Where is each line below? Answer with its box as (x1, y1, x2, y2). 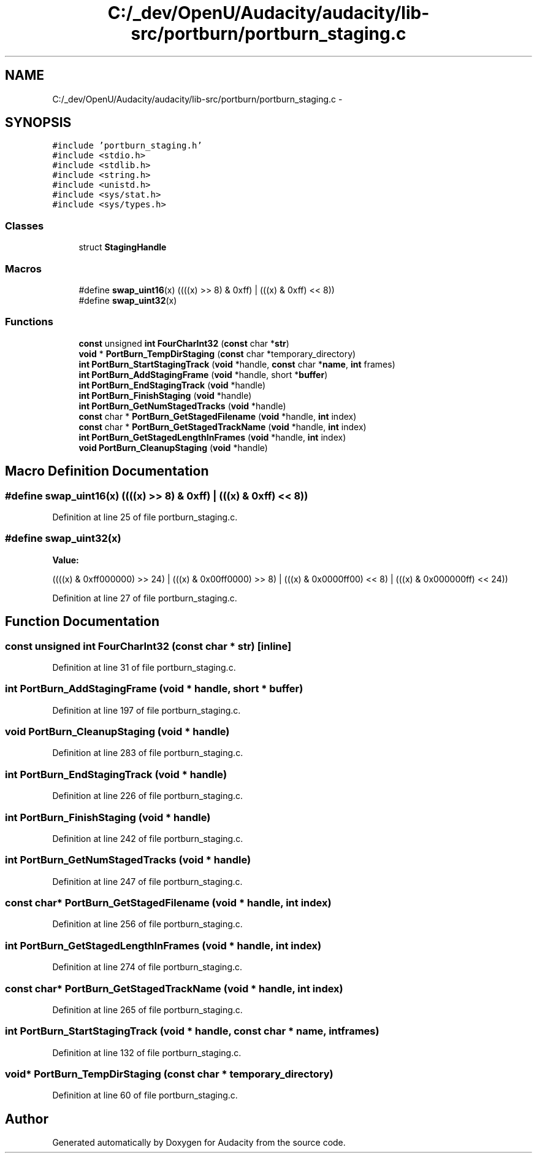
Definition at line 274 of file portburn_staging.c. (52, 962, 243, 973)
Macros (5, 262, 42, 275)
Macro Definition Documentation (5, 463, 209, 479)
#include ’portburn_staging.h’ (52, 141, 202, 151)
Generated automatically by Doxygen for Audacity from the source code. (52, 1137, 346, 1148)
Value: (52, 554, 79, 565)
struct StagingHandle (78, 242, 167, 253)
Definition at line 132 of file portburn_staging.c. (52, 1047, 242, 1058)
